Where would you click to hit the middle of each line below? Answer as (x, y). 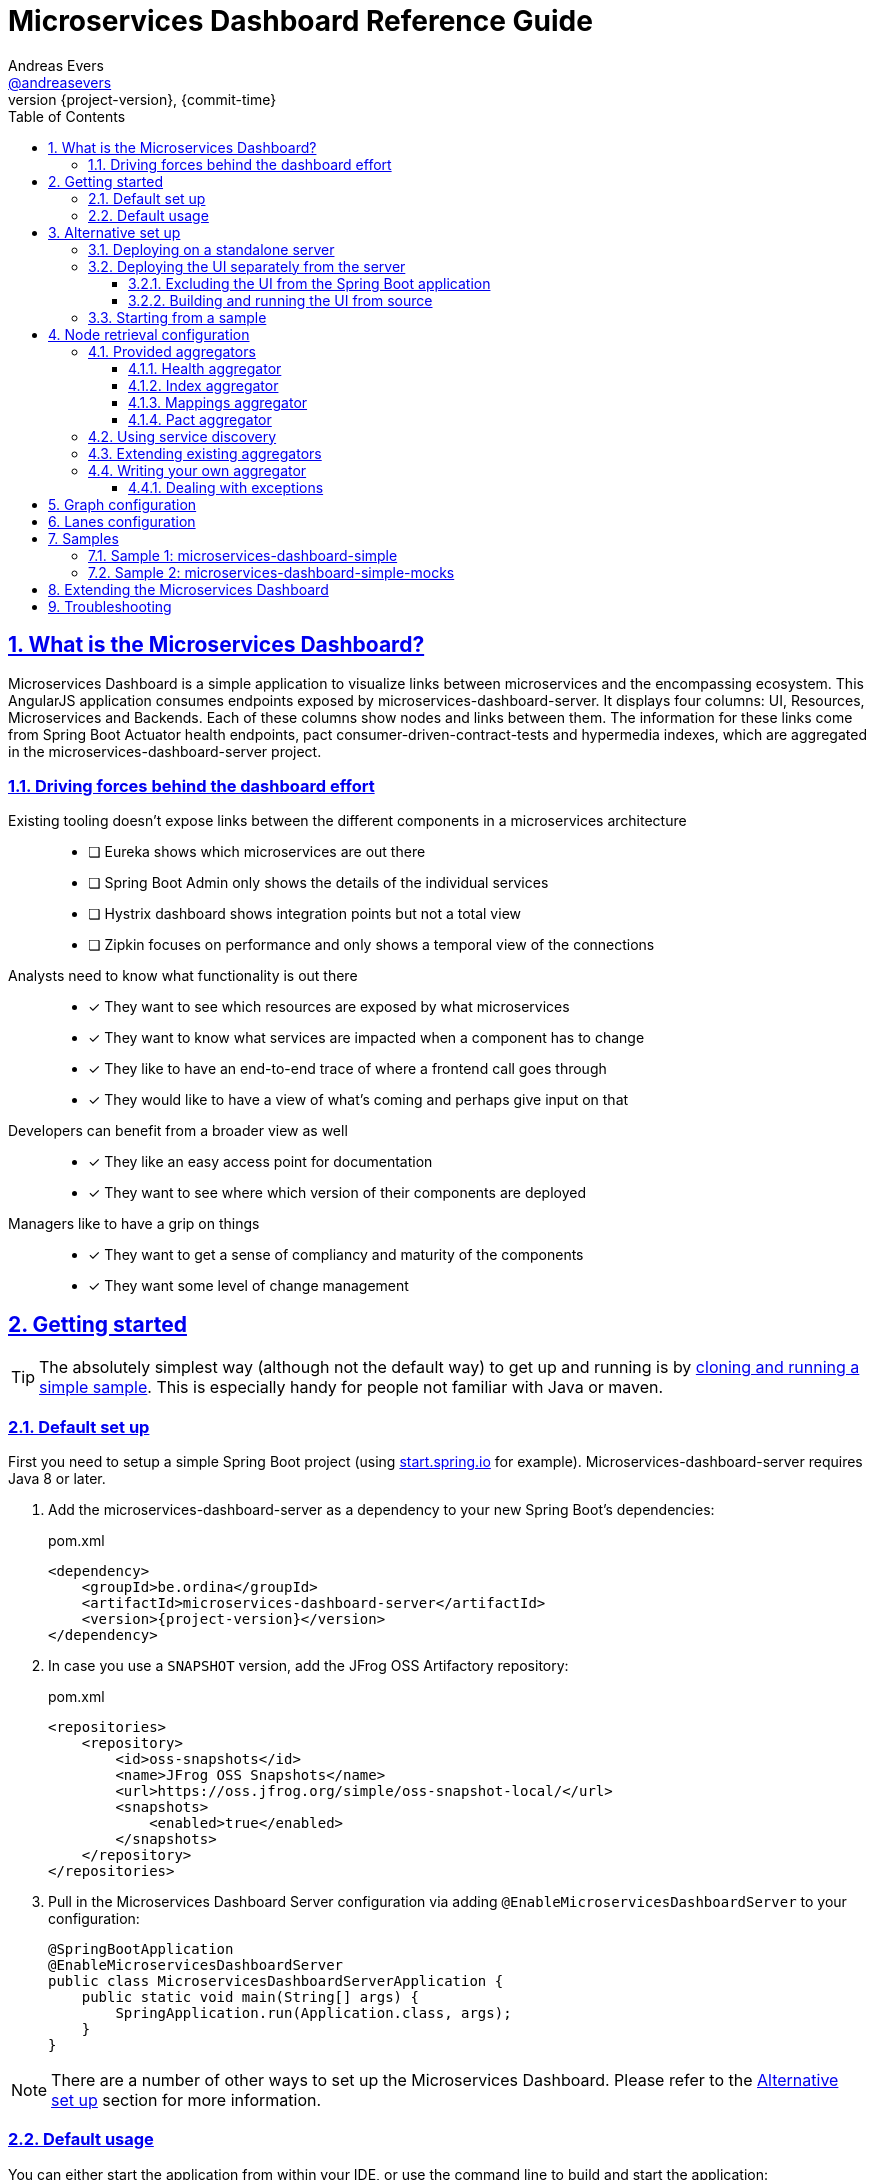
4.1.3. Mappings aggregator (218, 402)
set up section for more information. (186, 2099)
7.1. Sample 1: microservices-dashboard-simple (243, 555)
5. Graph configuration (122, 504)
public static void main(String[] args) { (250, 1996)
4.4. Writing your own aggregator (197, 470)
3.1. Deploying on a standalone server (211, 249)
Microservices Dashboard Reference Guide (300, 21)
